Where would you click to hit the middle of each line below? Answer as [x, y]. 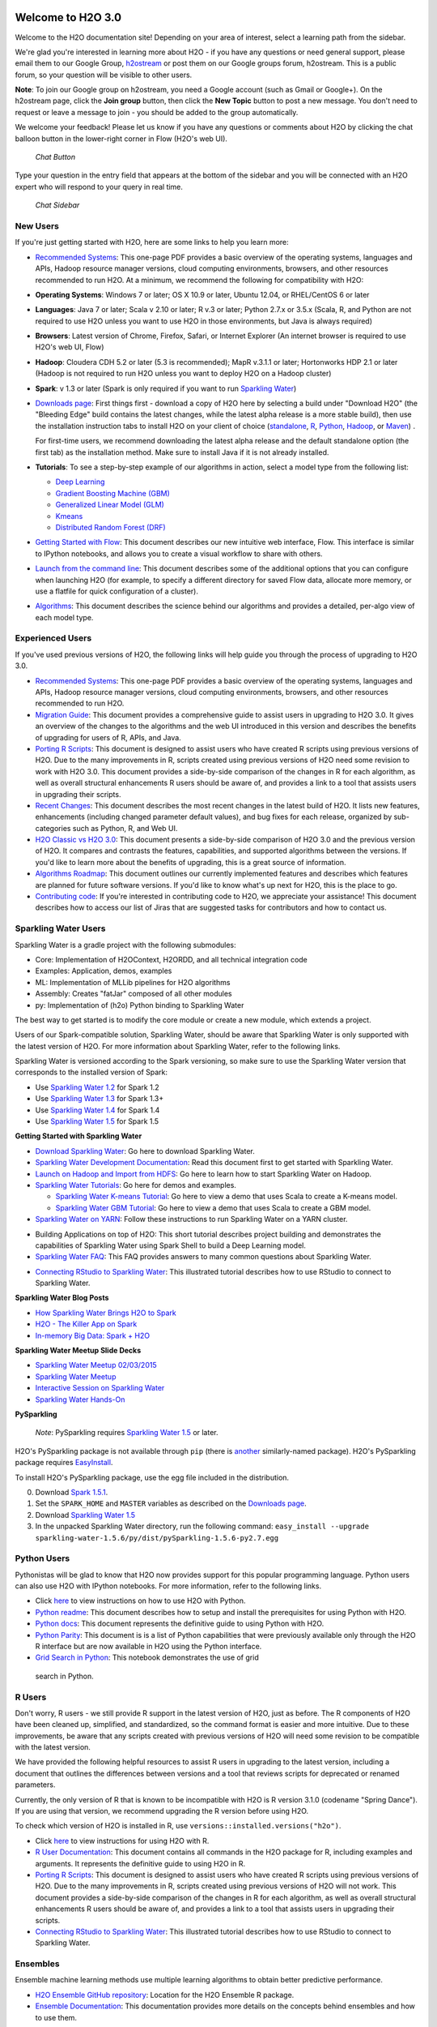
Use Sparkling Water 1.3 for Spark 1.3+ [100, 1099]
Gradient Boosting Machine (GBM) [112, 493]
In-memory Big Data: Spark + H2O [92, 1335]
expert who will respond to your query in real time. [99, 186]
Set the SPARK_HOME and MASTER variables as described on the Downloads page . [171, 1503]
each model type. [64, 617]
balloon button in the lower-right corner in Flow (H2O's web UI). [121, 139]
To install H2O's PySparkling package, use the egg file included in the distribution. [152, 1477]
